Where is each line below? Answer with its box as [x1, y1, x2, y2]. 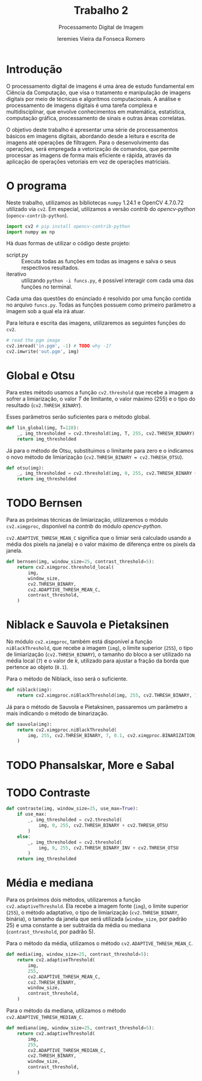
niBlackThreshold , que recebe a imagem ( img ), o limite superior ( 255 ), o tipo [6, 645, 194, 652]
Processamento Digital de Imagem [58, 23, 144, 31]
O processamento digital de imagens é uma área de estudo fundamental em [6, 82, 194, 90]
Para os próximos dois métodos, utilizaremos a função [6, 896, 141, 904]
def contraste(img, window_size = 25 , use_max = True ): [6, 806, 138, 812]
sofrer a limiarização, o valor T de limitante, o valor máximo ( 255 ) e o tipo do [6, 395, 196, 402]
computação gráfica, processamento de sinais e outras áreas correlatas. [6, 114, 186, 121]
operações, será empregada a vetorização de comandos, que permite [6, 145, 180, 152]
